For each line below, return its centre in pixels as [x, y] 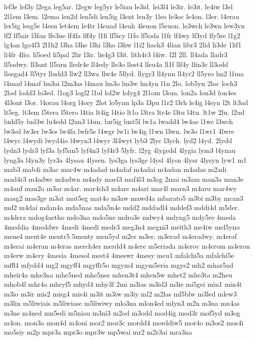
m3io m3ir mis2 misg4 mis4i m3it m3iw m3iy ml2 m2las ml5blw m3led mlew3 [120, 293]
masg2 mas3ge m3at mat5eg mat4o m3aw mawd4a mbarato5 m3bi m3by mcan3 [124, 198]
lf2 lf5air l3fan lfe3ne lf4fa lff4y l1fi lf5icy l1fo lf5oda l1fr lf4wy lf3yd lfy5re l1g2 [122, 35]
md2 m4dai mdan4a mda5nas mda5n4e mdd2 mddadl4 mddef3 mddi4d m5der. [122, 207]
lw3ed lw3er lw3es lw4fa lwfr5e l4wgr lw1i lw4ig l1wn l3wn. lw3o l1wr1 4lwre [119, 131]
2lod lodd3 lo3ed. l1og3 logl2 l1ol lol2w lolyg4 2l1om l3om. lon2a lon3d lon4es [120, 93]
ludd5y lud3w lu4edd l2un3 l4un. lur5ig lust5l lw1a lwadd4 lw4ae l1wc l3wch [118, 121]
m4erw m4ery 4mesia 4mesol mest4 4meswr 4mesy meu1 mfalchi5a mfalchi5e [119, 255]
